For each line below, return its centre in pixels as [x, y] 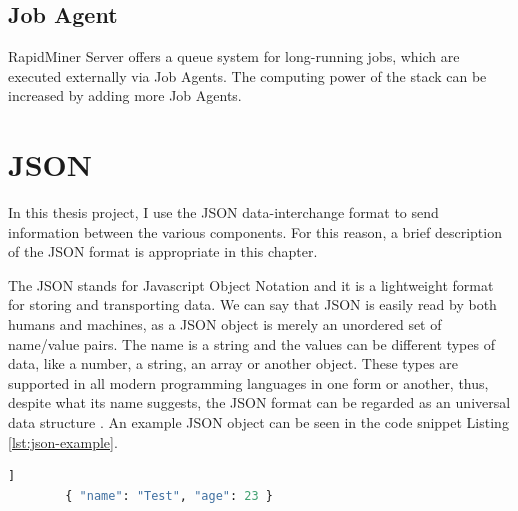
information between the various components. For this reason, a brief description [255, 231]
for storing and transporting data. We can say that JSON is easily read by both [252, 304]
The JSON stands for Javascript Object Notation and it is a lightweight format [251, 284]
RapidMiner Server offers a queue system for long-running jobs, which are [234, 56]
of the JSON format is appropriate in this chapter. [163, 251]
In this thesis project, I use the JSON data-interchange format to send [223, 212]
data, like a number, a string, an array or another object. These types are [233, 363]
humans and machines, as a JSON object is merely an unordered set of [225, 324]
